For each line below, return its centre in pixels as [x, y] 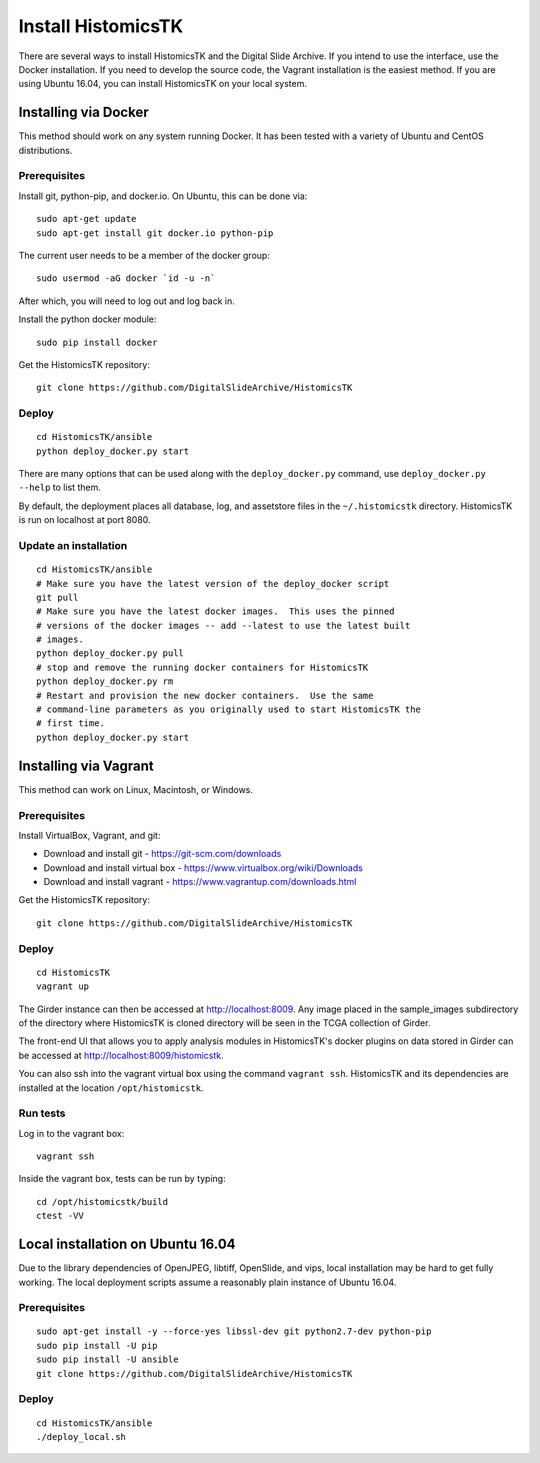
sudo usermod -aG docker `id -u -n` [126, 278]
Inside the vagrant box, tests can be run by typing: [122, 1179]
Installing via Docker [83, 112]
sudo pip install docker [97, 342]
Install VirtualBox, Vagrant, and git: [89, 835]
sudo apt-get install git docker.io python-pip [155, 233]
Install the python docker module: [87, 319]
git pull [57, 597]
